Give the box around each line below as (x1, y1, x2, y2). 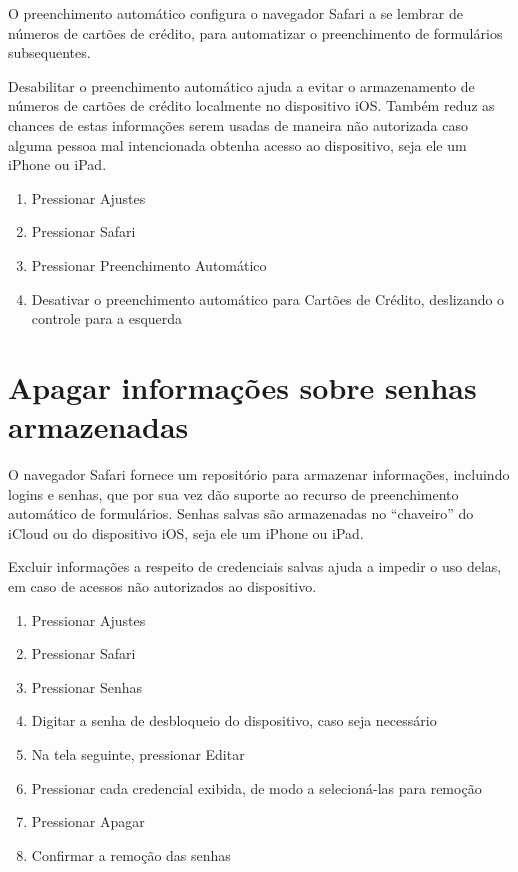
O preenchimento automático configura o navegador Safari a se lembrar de (8, 3, 463, 23)
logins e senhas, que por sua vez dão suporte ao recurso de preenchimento (8, 483, 459, 504)
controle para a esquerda (31, 308, 183, 329)
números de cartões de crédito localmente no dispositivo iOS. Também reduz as (8, 95, 495, 116)
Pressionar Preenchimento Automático (31, 254, 267, 275)
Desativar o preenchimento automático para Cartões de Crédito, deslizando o (31, 288, 505, 309)
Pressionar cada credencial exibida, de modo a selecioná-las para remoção (31, 777, 482, 798)
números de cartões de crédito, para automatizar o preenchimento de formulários (8, 22, 503, 43)
